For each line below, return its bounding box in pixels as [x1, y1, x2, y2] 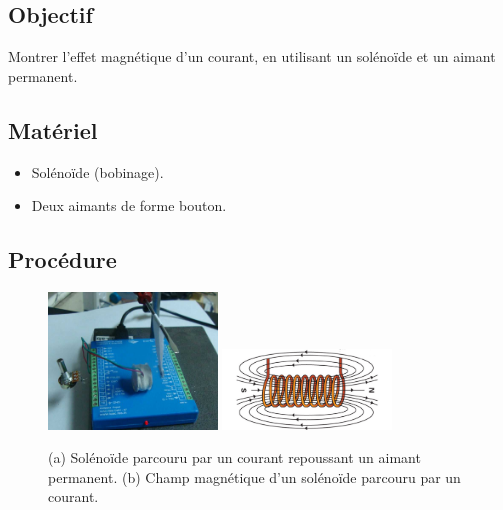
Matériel [8, 114, 98, 145]
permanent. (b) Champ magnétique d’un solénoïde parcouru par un [48, 466, 461, 487]
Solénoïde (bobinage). [31, 161, 164, 182]
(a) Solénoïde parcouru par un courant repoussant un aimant [48, 447, 421, 468]
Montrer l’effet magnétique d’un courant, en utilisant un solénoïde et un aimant [8, 46, 496, 67]
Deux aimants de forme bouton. [31, 195, 227, 216]
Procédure [8, 244, 117, 275]
